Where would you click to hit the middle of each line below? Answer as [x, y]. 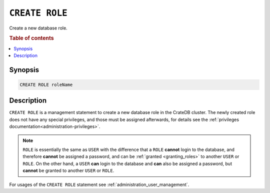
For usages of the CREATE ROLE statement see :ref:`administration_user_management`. [99, 184]
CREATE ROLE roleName [46, 84]
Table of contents [32, 38]
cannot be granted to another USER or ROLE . [68, 170]
